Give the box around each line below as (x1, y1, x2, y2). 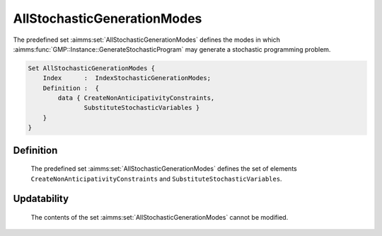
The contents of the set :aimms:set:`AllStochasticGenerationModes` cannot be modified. (30, 213, 289, 222)
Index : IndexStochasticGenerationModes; (42, 74, 212, 82)
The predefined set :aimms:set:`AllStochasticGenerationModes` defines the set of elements (30, 164, 297, 173)
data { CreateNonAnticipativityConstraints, (57, 94, 215, 102)
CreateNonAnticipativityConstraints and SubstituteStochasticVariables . (30, 174, 282, 183)
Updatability (13, 193, 69, 205)
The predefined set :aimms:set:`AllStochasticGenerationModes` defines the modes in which (13, 35, 281, 44)
